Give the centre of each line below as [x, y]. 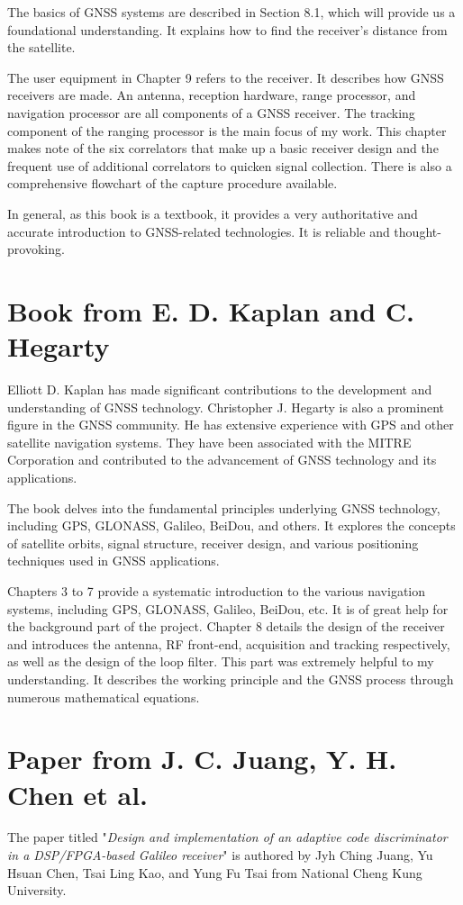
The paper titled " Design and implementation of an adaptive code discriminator [227, 837]
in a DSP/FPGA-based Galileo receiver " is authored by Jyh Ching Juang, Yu [220, 855]
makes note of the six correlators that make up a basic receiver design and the [223, 148]
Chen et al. [78, 794]
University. [37, 890]
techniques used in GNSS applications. [113, 561]
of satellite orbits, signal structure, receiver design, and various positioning [213, 543]
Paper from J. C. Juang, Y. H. [202, 759]
